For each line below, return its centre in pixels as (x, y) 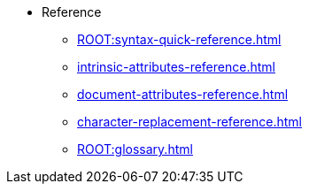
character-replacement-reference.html (189, 122)
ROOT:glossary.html (135, 149)
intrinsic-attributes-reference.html (176, 67)
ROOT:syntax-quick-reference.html (179, 39)
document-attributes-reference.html (183, 94)
